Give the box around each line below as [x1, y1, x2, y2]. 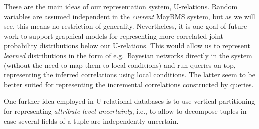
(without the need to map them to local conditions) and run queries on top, [4, 60, 236, 70]
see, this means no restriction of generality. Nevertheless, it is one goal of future [4, 21, 247, 31]
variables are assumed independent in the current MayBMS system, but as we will [4, 11, 255, 21]
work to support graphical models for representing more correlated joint [4, 30, 224, 41]
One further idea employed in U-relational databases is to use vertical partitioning [4, 96, 255, 106]
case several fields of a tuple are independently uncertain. [4, 115, 179, 126]
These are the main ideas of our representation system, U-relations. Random [4, 1, 238, 11]
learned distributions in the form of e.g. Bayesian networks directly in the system [4, 50, 252, 60]
